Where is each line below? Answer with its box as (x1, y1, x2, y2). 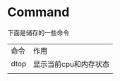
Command (7, 4, 70, 20)
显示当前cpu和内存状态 (32, 59, 109, 69)
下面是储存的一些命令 (7, 28, 69, 37)
